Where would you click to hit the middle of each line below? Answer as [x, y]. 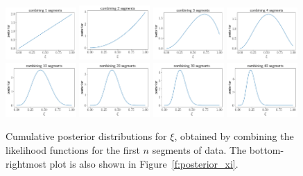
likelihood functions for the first [73, 150]
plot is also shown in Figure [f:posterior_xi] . [144, 163]
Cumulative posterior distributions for [86, 136]
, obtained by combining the [234, 136]
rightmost [26, 163]
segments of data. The [199, 150]
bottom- [267, 150]
